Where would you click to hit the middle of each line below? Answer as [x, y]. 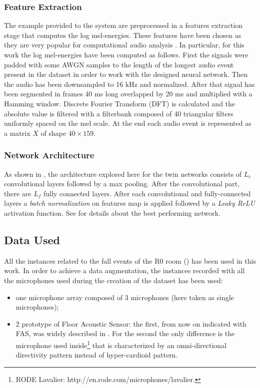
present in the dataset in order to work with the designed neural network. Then [126, 74]
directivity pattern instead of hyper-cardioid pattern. [97, 355]
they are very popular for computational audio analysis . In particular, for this [124, 45]
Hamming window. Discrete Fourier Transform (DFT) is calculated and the [120, 103]
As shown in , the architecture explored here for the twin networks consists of [123, 174]
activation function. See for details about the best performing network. [112, 212]
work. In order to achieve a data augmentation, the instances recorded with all [124, 270]
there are [18, 193]
